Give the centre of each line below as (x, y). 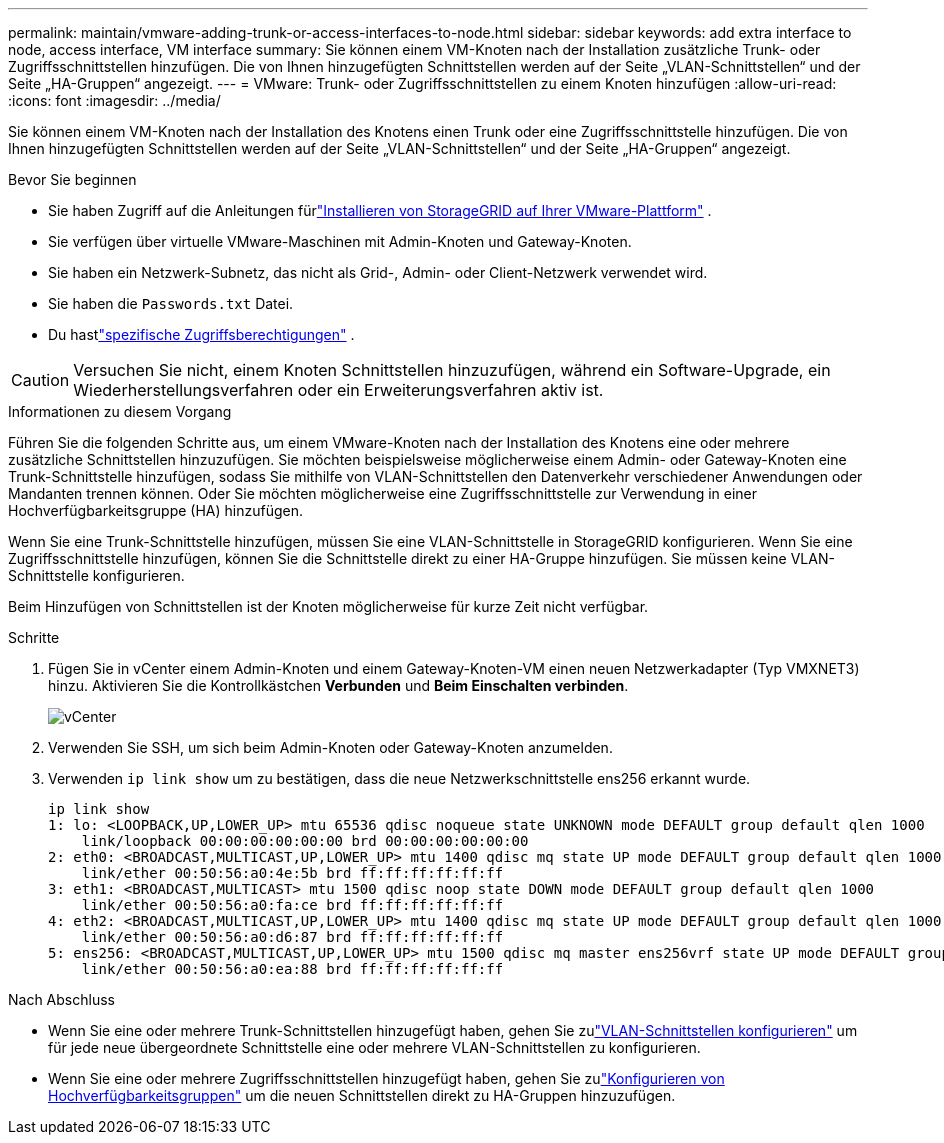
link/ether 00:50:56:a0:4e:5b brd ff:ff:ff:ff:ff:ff (292, 873)
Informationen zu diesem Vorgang (120, 411)
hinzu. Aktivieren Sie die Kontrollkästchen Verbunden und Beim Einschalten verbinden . (338, 685)
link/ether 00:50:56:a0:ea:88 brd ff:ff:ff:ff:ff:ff (292, 969)
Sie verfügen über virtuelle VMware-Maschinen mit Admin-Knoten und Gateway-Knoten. (340, 241)
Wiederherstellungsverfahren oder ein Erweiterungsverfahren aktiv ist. (338, 390)
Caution (40, 380)
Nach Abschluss (61, 999)
